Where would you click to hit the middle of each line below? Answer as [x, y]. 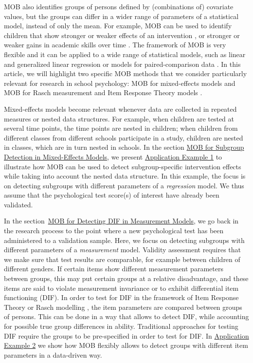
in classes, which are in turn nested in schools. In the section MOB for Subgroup [124, 147]
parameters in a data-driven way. [53, 354]
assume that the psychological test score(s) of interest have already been [112, 195]
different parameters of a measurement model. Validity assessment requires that [123, 250]
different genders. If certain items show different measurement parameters [114, 269]
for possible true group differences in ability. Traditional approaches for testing [121, 326]
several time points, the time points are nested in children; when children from [121, 128]
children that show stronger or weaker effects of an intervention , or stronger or [122, 35]
